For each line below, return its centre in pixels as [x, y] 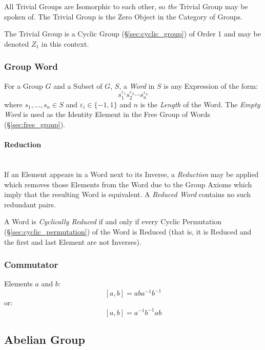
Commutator [31, 265]
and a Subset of [78, 85]
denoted [17, 43]
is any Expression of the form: [211, 85]
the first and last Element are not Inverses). [73, 241]
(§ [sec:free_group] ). [35, 124]
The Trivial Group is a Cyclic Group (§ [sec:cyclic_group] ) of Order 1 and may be [132, 34]
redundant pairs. [30, 204]
